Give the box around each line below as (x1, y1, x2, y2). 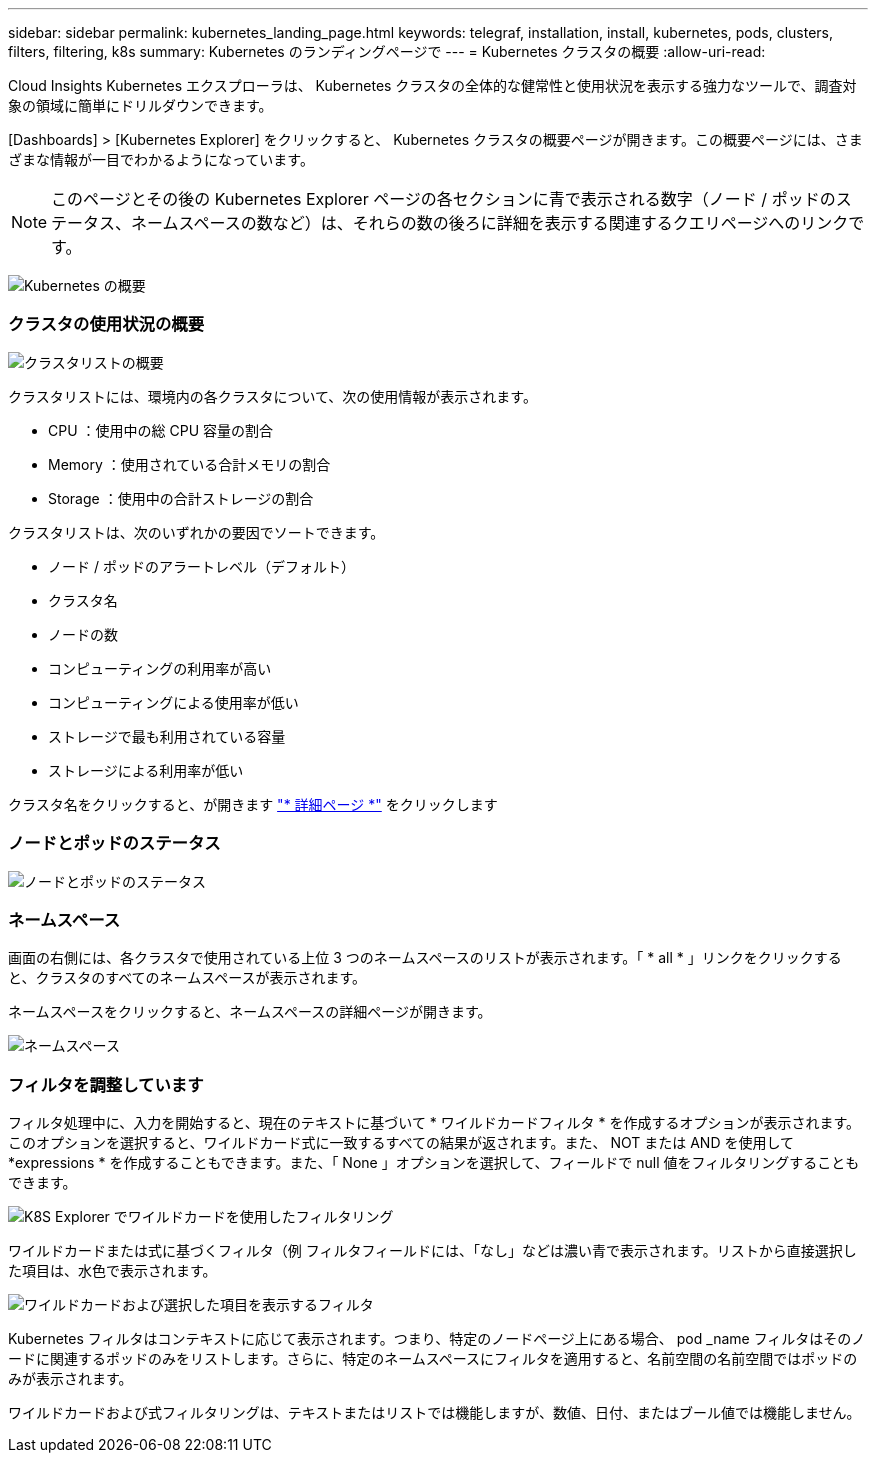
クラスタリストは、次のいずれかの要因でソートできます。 (8, 523, 385, 541)
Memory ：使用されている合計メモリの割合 (48, 455, 331, 473)
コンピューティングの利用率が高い (48, 659, 272, 677)
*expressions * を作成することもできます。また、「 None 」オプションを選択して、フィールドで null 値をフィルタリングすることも (8, 1154, 860, 1171)
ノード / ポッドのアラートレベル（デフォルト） (48, 557, 355, 575)
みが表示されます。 (8, 1370, 133, 1387)
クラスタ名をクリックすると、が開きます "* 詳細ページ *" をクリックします (8, 795, 498, 813)
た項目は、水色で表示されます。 (8, 1262, 217, 1279)
